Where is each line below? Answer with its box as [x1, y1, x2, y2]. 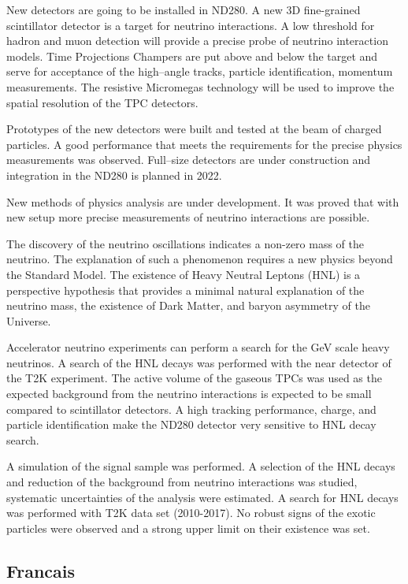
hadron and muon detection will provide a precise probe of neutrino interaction [6, 32, 388, 49]
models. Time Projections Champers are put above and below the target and [6, 47, 378, 64]
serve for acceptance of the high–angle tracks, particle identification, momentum [6, 63, 393, 80]
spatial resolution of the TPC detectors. [6, 94, 198, 110]
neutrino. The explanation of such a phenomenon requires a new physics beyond [6, 251, 393, 267]
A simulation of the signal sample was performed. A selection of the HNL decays [6, 458, 395, 474]
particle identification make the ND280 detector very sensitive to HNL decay [6, 416, 376, 433]
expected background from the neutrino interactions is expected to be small [6, 385, 372, 402]
